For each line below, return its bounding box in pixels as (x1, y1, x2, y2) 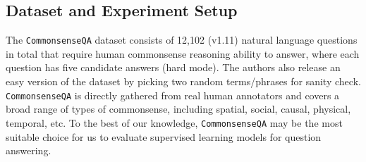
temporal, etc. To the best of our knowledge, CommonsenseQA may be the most (6, 115, 343, 130)
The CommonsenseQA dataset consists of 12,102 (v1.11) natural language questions (6, 32, 358, 47)
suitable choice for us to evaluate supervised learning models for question (6, 129, 322, 144)
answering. (6, 143, 51, 158)
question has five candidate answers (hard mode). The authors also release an (6, 60, 341, 75)
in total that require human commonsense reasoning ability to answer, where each (6, 46, 360, 61)
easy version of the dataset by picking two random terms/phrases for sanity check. (6, 74, 361, 89)
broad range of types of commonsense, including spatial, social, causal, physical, (6, 101, 351, 116)
